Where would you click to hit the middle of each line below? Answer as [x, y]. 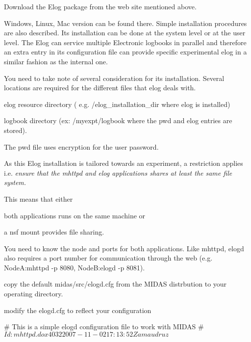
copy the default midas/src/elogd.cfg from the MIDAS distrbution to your [115, 284]
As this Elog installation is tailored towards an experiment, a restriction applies [124, 163]
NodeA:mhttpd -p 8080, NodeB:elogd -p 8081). [75, 267]
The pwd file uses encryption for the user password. [81, 146]
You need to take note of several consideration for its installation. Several [114, 78]
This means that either [38, 198]
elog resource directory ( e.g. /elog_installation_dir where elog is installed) [117, 104]
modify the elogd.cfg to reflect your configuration [78, 310]
